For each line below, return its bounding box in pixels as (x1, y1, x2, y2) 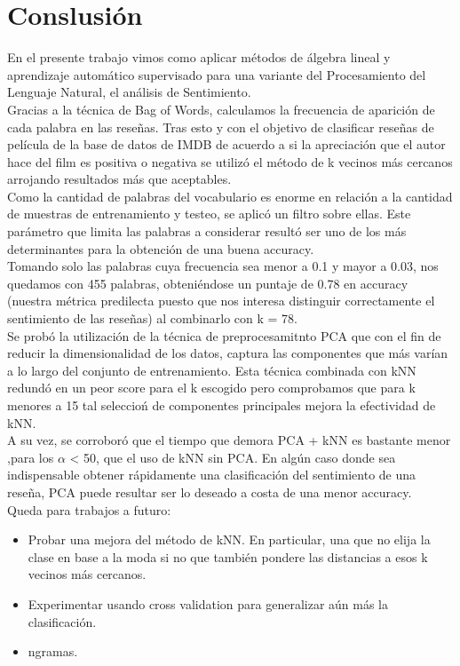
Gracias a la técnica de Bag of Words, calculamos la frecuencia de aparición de (7, 99, 435, 118)
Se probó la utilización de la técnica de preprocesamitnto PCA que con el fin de (7, 326, 441, 345)
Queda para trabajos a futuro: (7, 500, 171, 519)
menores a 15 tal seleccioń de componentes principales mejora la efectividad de (7, 396, 436, 414)
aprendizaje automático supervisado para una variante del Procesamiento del (7, 65, 426, 83)
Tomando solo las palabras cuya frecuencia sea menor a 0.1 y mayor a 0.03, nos (7, 257, 439, 275)
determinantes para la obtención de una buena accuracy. (7, 239, 314, 258)
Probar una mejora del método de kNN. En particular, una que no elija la (28, 530, 431, 549)
